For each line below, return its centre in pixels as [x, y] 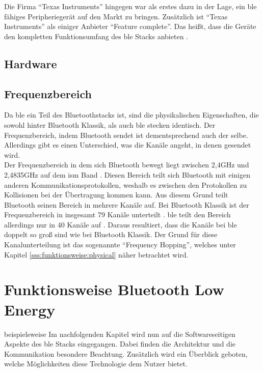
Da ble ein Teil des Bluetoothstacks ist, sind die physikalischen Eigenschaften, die [131, 115]
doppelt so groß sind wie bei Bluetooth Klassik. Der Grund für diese [111, 234]
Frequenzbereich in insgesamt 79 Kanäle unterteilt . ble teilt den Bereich [117, 214]
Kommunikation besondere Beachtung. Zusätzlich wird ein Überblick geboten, [126, 353]
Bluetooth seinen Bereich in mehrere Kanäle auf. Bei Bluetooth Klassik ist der [127, 204]
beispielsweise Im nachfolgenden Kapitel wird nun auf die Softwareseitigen [120, 334]
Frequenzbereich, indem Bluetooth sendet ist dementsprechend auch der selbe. [126, 135]
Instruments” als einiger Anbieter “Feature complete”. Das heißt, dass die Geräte [130, 26]
